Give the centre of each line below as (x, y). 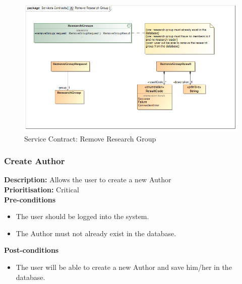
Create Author (35, 161)
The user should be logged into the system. (82, 216)
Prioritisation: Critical (42, 189)
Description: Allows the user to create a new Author (88, 180)
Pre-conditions (30, 199)
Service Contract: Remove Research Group (90, 138)
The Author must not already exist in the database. (96, 233)
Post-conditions (32, 250)
